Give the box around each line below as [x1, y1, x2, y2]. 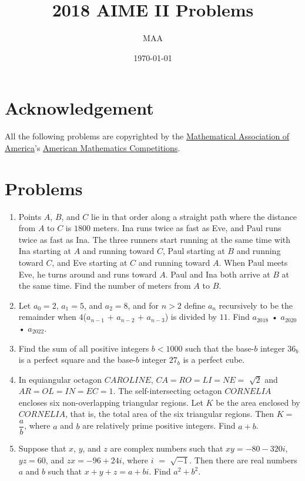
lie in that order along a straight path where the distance [91, 210, 297, 222]
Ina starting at [18, 245, 71, 257]
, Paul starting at [162, 245, 225, 257]
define [184, 299, 206, 311]
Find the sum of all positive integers [18, 342, 149, 354]
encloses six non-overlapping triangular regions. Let [18, 396, 203, 408]
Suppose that [18, 442, 66, 455]
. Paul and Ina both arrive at [165, 268, 270, 280]
